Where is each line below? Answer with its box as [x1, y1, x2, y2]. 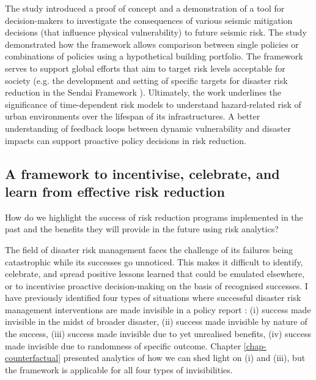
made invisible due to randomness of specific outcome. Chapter [5, 339, 241, 352]
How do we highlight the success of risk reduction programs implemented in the [5, 210, 303, 223]
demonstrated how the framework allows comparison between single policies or [5, 37, 299, 50]
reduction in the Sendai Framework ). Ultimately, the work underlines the [5, 86, 282, 99]
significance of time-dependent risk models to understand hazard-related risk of [5, 97, 301, 110]
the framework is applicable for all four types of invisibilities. [5, 363, 233, 376]
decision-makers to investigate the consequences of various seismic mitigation [5, 13, 293, 26]
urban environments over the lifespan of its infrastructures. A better [5, 110, 260, 123]
